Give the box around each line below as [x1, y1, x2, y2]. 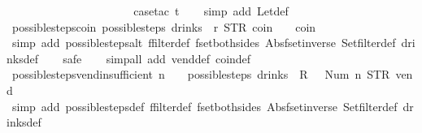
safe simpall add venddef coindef [63, 49, 251, 66]
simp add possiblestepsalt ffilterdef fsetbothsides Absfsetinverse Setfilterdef [11, 34, 396, 51]
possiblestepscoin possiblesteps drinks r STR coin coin [11, 18, 316, 35]
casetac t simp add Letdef [133, 2, 289, 19]
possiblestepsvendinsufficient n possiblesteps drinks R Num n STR [11, 66, 390, 83]
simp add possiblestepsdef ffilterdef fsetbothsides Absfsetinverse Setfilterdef [11, 97, 398, 114]
